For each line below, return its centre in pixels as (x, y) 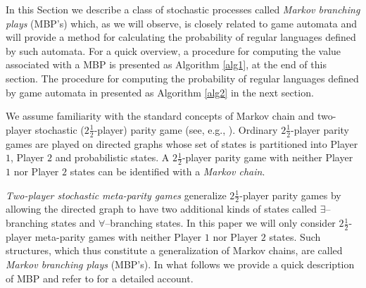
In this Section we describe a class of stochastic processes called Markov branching (183, 9)
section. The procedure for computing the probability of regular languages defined (182, 78)
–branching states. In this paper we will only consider (220, 223)
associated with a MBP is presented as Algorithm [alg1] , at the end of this (166, 64)
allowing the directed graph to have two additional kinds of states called (162, 209)
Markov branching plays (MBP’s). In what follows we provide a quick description (180, 264)
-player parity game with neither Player (267, 157)
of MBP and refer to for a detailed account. (100, 278)
